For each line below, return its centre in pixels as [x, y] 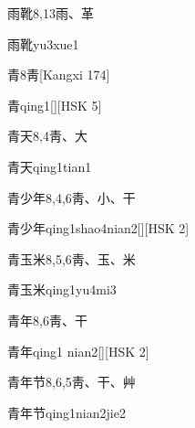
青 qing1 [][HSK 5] [55, 105]
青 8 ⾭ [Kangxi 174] [59, 75]
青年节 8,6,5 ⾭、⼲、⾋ [72, 382]
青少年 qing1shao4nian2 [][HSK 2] [98, 228]
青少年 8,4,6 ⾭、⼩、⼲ [72, 197]
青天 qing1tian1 [50, 166]
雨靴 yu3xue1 [43, 43]
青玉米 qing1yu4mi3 [62, 289]
